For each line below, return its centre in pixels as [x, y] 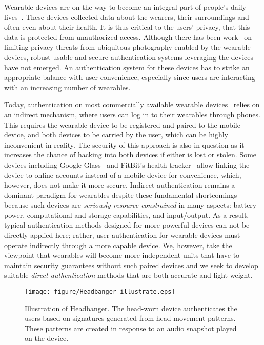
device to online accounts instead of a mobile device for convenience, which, [123, 175]
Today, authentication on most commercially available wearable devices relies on [132, 104]
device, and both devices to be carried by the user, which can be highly [116, 135]
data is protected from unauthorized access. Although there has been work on [128, 37]
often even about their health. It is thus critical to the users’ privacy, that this [127, 27]
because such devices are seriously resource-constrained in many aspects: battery [130, 205]
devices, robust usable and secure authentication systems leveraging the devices [129, 57]
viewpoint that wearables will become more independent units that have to [122, 255]
